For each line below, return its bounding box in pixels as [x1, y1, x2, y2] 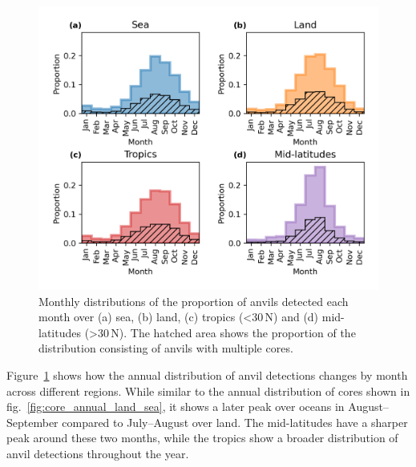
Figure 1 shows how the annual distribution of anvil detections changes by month [6, 366, 408, 383]
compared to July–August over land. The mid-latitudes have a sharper [62, 413, 408, 430]
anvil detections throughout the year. [6, 445, 189, 461]
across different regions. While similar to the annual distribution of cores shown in [6, 382, 410, 399]
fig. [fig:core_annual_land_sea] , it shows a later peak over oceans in [6, 398, 345, 415]
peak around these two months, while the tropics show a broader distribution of [6, 429, 398, 446]
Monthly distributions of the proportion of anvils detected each [38, 292, 349, 309]
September [6, 413, 59, 430]
